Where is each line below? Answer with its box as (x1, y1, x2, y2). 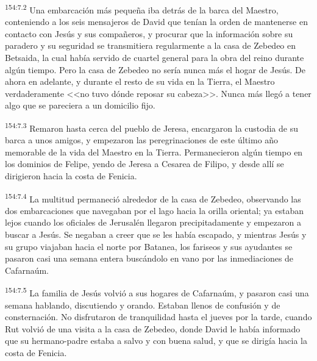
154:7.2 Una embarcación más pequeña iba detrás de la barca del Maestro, (5, 2, 279, 16)
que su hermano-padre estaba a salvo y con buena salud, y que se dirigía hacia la (5, 334, 307, 347)
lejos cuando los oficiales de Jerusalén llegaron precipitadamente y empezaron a (5, 216, 301, 229)
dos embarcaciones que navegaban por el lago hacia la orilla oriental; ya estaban (5, 204, 304, 216)
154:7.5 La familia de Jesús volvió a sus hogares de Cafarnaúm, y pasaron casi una (5, 285, 309, 299)
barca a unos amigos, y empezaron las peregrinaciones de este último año (5, 134, 279, 146)
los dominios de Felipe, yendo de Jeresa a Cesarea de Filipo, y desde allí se (5, 157, 284, 170)
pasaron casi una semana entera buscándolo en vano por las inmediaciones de (5, 252, 294, 265)
